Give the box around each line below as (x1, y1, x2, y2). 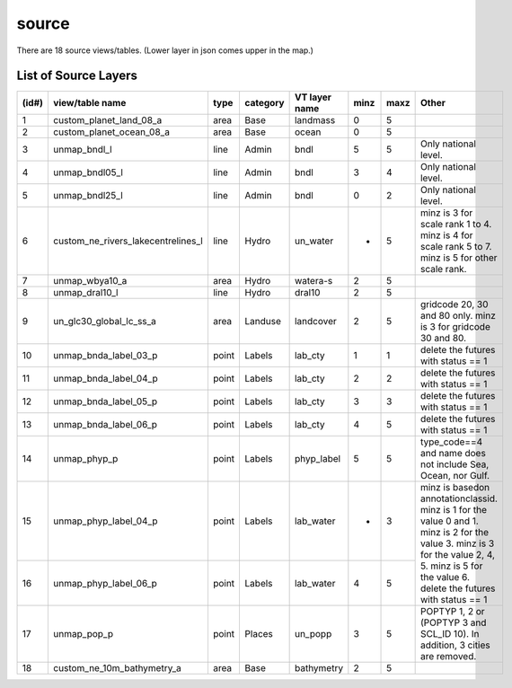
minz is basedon (419, 481, 490, 494)
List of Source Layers (16, 68, 138, 84)
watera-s (294, 275, 333, 287)
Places (244, 628, 274, 640)
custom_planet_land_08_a (53, 114, 163, 127)
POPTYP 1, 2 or (419, 605, 485, 618)
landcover (294, 315, 337, 328)
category (244, 97, 285, 110)
